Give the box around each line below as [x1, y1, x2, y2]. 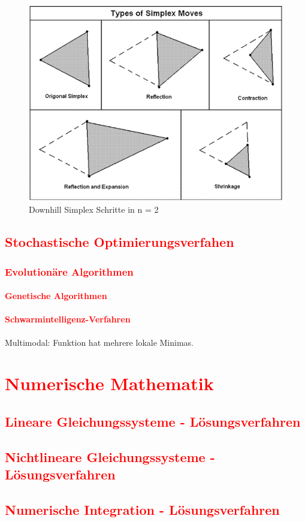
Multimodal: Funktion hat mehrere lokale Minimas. [5, 336, 194, 348]
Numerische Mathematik [5, 371, 214, 396]
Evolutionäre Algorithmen [5, 264, 134, 279]
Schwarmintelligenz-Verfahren [5, 313, 131, 325]
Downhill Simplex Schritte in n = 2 [29, 203, 159, 216]
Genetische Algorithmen [5, 289, 107, 302]
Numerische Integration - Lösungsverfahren [5, 500, 280, 518]
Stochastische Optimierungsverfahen [5, 233, 234, 251]
